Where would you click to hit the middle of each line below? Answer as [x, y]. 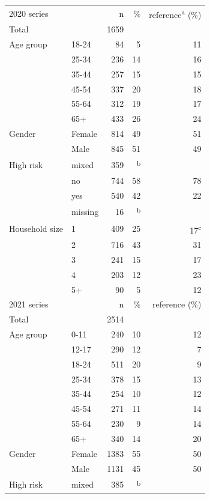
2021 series [29, 304]
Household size [36, 228]
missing [85, 211]
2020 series [29, 13]
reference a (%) [175, 13]
